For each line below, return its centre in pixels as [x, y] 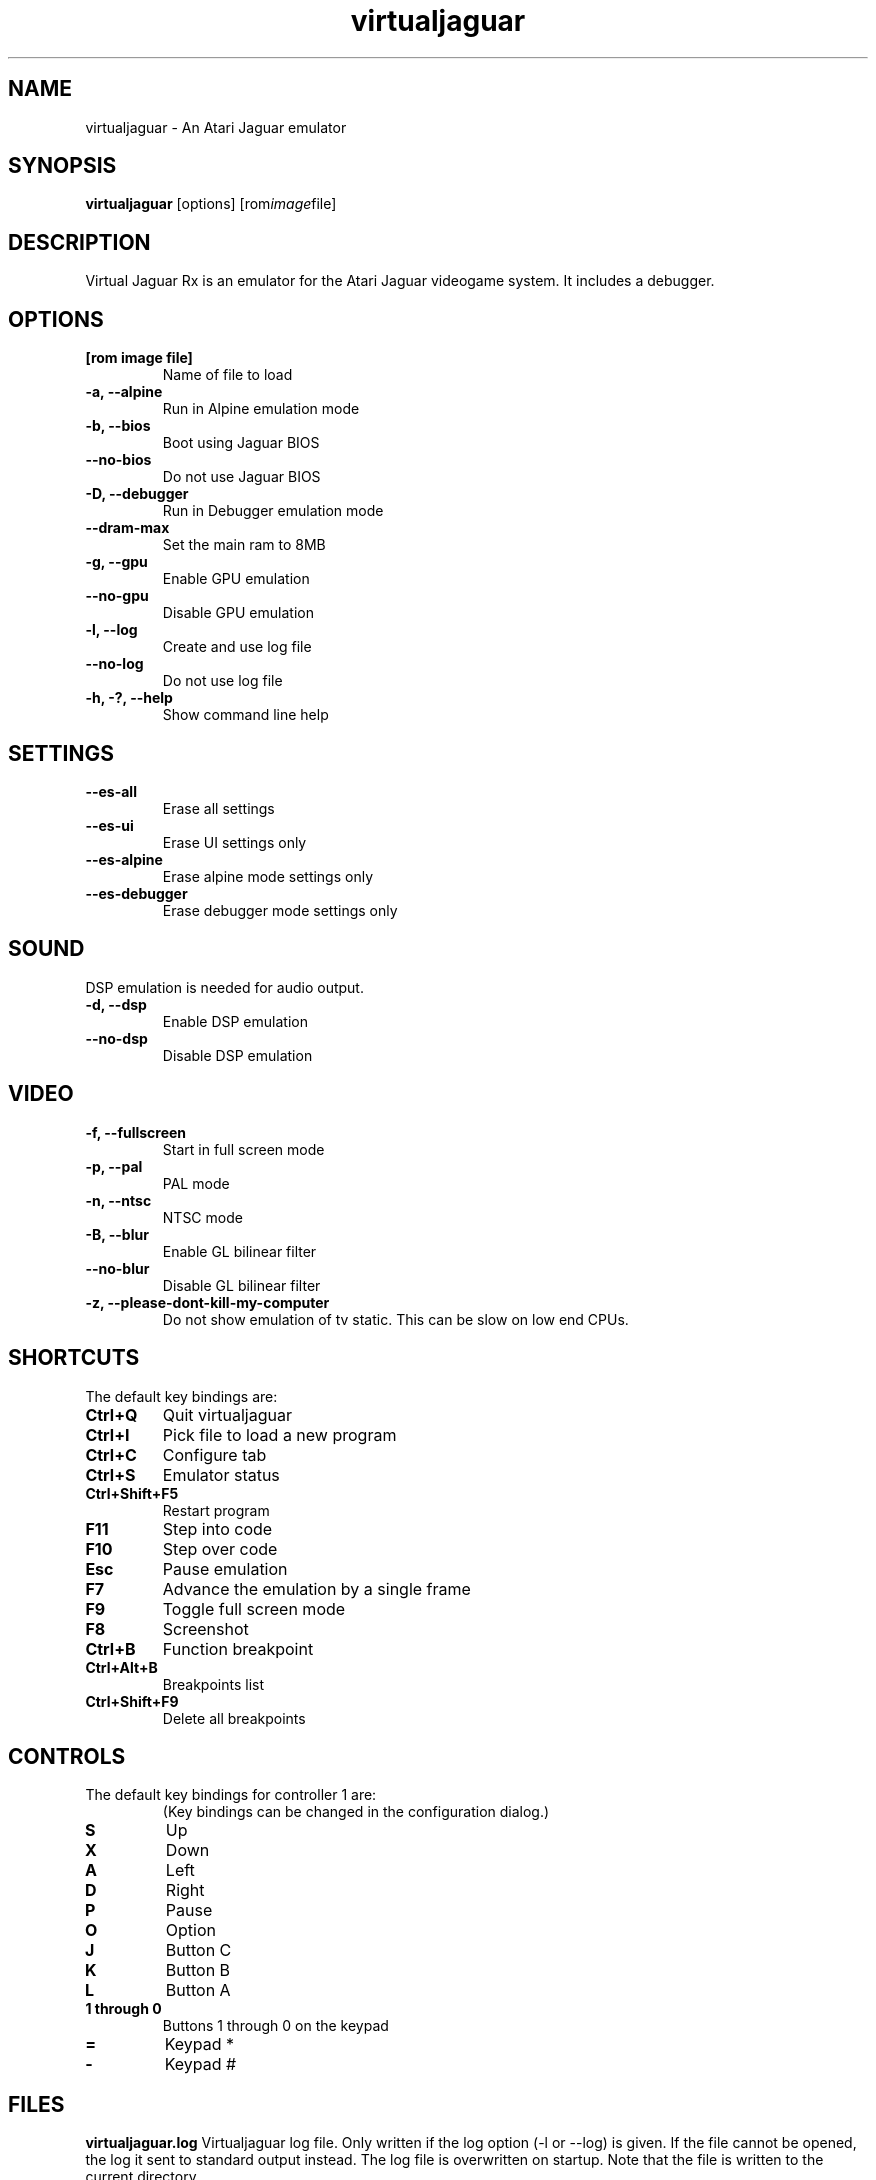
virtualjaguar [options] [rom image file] [211, 204]
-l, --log [111, 630]
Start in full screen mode [243, 1149]
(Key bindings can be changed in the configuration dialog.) [356, 1812]
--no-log [114, 664]
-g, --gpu [116, 562]
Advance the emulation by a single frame [316, 1588]
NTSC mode [202, 1217]
